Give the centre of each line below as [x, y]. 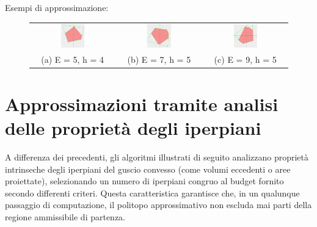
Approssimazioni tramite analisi [142, 103]
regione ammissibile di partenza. [65, 216]
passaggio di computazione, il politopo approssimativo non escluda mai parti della [158, 205]
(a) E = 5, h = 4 [73, 59]
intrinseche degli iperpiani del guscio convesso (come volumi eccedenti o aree [148, 169]
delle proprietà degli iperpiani [133, 128]
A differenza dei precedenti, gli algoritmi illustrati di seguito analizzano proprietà [157, 157]
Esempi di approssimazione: [57, 7]
